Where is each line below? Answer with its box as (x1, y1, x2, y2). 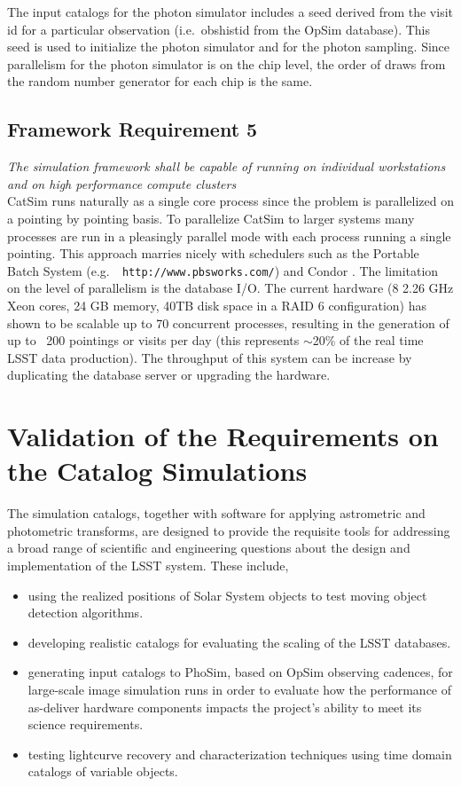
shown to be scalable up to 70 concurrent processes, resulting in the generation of (7, 313, 449, 332)
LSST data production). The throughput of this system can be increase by (7, 348, 412, 366)
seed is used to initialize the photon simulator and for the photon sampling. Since (7, 37, 450, 56)
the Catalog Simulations (7, 452, 308, 489)
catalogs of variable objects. (27, 762, 178, 781)
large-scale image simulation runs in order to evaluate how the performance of (27, 680, 452, 699)
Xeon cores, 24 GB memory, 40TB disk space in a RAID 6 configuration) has (7, 295, 426, 314)
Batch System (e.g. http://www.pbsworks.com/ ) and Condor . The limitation (7, 261, 439, 279)
